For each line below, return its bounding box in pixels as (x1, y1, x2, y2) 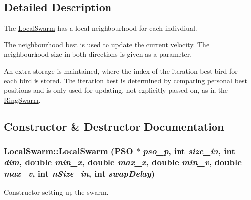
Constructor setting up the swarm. (4, 187, 108, 197)
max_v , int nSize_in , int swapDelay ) (4, 167, 155, 179)
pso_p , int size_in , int (143, 145, 235, 157)
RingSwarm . (4, 94, 41, 105)
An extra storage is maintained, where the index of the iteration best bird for (4, 65, 238, 76)
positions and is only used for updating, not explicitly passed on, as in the (4, 85, 228, 95)
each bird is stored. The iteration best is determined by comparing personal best (4, 75, 248, 85)
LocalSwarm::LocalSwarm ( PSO (4, 145, 133, 157)
